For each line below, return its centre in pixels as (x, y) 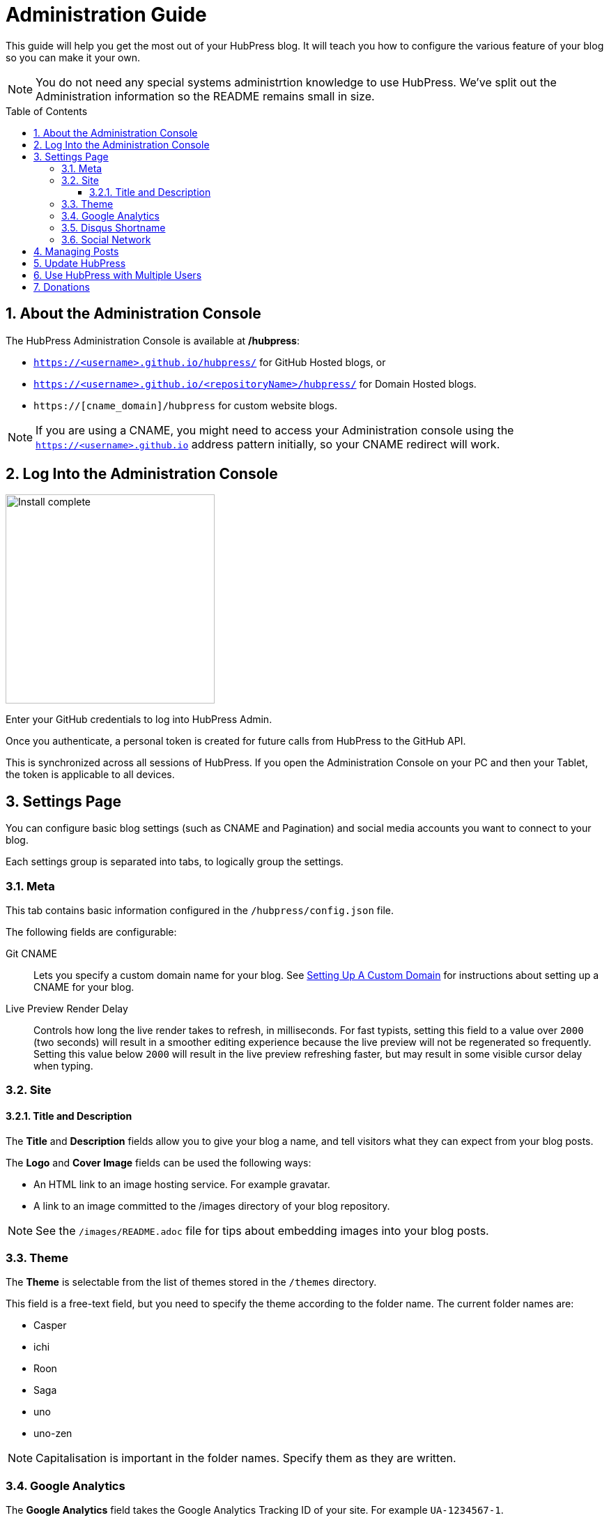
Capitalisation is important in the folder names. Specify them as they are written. (246, 1458)
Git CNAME (31, 954)
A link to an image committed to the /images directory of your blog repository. (212, 1206)
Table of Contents (47, 111)
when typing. (63, 1066)
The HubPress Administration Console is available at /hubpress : (153, 340)
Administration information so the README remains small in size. (205, 96)
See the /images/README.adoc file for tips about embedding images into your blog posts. (262, 1230)
